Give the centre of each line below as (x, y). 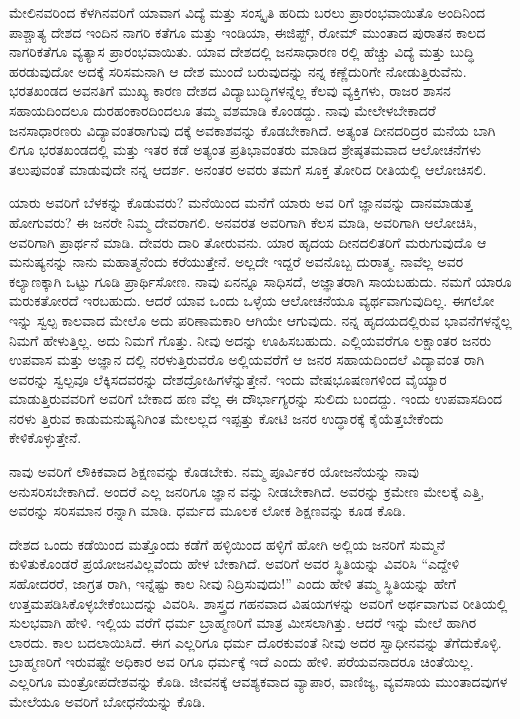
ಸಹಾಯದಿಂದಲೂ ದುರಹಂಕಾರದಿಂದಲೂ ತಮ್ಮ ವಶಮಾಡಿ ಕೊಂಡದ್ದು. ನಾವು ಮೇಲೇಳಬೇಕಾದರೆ (222, 109)
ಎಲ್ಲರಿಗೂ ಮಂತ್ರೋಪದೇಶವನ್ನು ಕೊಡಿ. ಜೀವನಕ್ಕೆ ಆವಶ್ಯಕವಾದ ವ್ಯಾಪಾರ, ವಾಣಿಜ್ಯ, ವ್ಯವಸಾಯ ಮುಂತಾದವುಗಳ (258, 681)
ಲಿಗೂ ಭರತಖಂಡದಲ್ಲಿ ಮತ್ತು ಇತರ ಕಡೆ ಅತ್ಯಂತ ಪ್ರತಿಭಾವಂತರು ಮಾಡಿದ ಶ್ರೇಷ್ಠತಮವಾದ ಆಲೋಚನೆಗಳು (245, 149)
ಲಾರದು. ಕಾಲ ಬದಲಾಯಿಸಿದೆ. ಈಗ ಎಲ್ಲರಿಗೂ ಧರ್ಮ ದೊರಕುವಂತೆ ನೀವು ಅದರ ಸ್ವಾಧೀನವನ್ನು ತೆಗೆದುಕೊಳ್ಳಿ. (255, 641)
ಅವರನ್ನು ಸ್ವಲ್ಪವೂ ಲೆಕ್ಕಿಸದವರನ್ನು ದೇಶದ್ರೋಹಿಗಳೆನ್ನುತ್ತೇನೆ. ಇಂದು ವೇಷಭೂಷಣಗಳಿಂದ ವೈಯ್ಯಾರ (228, 378)
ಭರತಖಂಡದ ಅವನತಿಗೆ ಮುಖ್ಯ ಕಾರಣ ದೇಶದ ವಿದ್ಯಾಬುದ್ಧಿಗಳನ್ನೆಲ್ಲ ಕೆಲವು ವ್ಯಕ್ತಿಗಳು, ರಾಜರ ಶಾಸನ (230, 90)
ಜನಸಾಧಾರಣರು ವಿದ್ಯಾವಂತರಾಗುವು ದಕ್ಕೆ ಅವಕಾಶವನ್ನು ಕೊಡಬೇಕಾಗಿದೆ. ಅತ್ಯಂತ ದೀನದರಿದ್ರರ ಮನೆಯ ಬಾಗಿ (252, 129)
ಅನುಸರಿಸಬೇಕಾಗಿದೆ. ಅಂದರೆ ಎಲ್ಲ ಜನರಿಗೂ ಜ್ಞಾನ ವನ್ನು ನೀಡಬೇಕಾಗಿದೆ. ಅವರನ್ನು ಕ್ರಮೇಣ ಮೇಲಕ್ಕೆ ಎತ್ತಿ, (247, 490)
